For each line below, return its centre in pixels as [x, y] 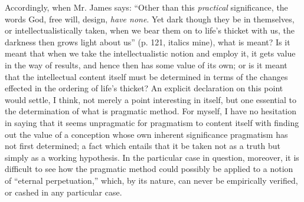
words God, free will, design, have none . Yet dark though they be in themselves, [150, 19]
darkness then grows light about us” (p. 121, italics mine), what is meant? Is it [148, 42]
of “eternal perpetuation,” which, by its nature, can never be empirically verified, [151, 180]
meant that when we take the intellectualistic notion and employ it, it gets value [150, 53]
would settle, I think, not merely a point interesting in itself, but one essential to [151, 99]
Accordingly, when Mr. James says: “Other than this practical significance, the [146, 7]
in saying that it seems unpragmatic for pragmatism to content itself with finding [152, 122]
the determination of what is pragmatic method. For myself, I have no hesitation [151, 111]
